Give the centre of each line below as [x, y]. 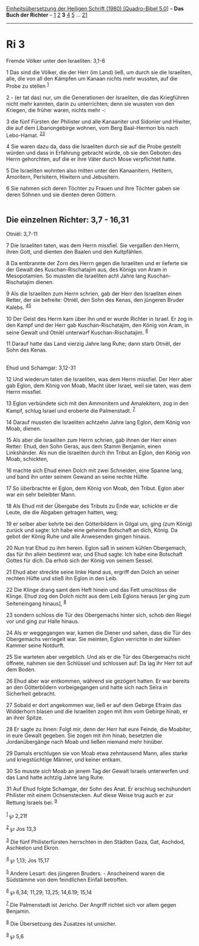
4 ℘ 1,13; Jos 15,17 [28, 860]
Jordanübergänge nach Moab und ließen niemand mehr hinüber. [85, 741]
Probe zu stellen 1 [28, 85]
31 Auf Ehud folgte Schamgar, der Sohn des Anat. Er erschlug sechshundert [99, 789]
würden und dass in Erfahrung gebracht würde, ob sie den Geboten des [94, 153]
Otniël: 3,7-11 [22, 234]
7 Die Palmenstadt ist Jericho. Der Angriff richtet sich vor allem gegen [91, 904]
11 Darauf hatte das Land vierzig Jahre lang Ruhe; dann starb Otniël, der [94, 344]
